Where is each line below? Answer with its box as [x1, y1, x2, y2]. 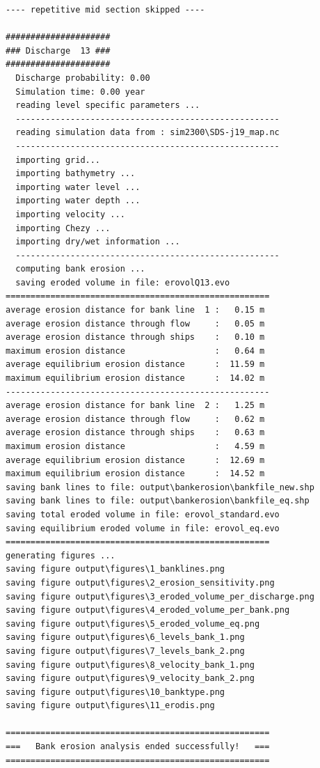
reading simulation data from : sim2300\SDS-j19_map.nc [15, 127, 280, 138]
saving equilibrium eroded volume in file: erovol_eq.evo [6, 523, 280, 533]
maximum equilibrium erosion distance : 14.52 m [6, 469, 265, 479]
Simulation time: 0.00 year [15, 86, 145, 97]
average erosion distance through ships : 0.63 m [6, 428, 265, 438]
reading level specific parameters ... [15, 100, 200, 111]
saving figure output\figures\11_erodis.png [6, 700, 215, 711]
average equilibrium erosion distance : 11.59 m [6, 359, 265, 370]
